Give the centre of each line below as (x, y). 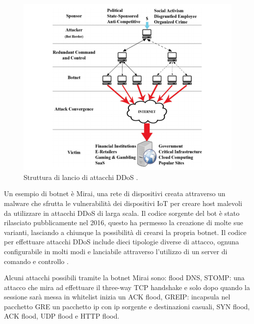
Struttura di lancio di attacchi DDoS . (81, 177)
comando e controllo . (36, 261)
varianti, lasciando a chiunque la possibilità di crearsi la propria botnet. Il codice (125, 232)
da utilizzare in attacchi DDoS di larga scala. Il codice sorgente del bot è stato (122, 213)
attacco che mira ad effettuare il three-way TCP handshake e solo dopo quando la (127, 287)
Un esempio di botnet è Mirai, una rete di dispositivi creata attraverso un (115, 193)
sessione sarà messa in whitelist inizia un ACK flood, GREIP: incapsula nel (117, 297)
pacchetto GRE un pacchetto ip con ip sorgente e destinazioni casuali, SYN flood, (127, 306)
